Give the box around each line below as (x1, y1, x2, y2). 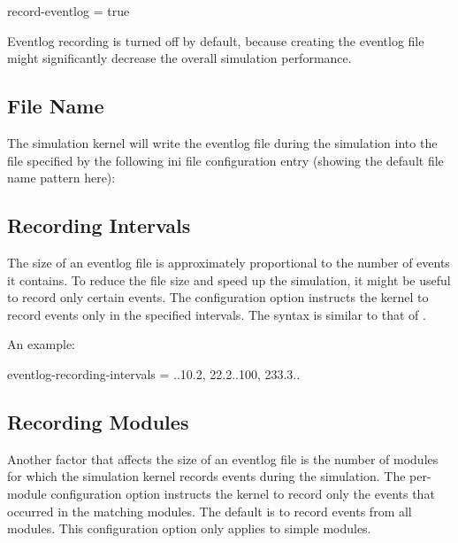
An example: (7, 335, 75, 353)
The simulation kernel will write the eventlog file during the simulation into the (7, 133, 438, 151)
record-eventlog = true (7, 2, 130, 19)
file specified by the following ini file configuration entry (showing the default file (7, 151, 444, 169)
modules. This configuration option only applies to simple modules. (7, 519, 371, 538)
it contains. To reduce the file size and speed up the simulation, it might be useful (7, 270, 451, 289)
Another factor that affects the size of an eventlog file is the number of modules (7, 449, 439, 468)
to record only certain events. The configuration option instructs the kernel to (7, 288, 429, 306)
